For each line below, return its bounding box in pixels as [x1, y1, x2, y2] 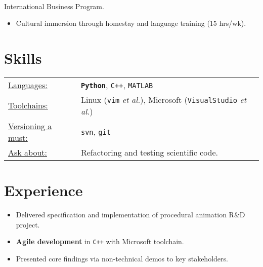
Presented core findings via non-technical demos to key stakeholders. [16, 253, 228, 263]
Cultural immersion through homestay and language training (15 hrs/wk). [16, 18, 246, 28]
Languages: [8, 79, 48, 91]
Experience [4, 180, 83, 201]
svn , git [80, 126, 111, 138]
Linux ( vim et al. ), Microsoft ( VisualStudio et [80, 93, 246, 105]
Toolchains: [8, 99, 48, 111]
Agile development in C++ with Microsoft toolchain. [16, 236, 184, 247]
